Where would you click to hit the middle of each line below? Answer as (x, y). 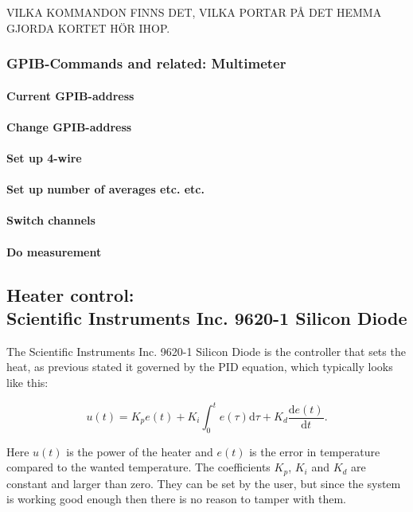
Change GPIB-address (69, 126)
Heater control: (70, 294)
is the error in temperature (315, 451)
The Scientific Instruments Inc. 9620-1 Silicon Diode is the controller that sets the (206, 351)
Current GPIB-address (70, 95)
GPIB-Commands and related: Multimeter (146, 63)
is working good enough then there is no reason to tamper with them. (176, 499)
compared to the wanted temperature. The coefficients (138, 467)
